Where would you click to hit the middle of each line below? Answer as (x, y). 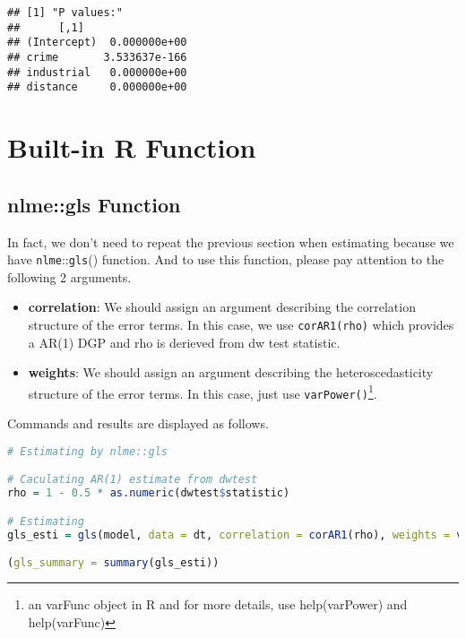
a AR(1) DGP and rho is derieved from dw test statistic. (184, 342)
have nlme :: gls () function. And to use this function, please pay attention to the (226, 259)
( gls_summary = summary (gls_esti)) (113, 563)
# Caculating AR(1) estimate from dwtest (133, 480)
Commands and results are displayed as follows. (138, 423)
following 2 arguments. (69, 276)
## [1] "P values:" (65, 13)
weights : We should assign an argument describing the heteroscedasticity (231, 372)
